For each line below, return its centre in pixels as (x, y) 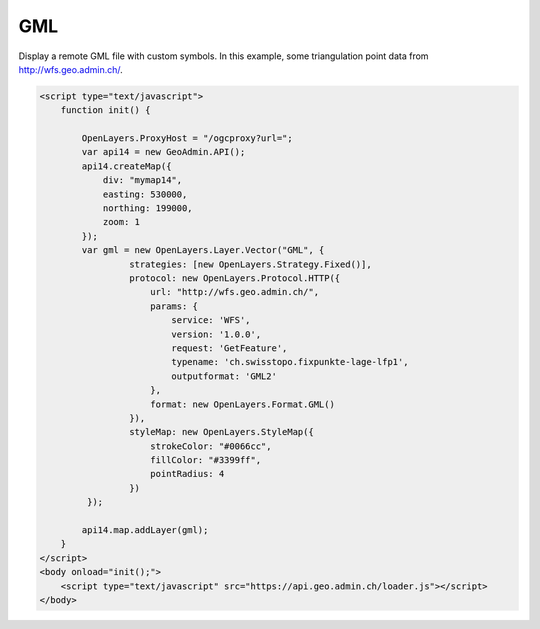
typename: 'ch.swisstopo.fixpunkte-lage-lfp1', (290, 362)
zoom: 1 (121, 222)
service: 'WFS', (211, 320)
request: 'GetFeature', (229, 348)
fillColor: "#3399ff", (206, 460)
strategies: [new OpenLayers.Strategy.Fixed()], (250, 264)
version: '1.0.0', (216, 334)
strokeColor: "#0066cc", (211, 446)
